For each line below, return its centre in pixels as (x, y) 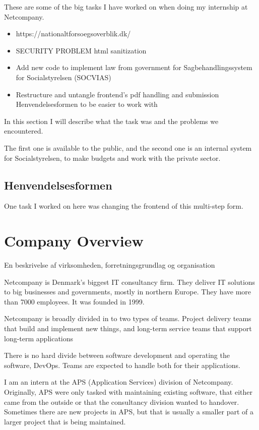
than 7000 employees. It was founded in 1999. (74, 301)
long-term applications (39, 338)
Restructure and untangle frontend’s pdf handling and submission (117, 94)
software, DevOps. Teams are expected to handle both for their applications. (122, 365)
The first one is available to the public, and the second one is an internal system (128, 147)
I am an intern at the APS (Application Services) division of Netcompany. (119, 382)
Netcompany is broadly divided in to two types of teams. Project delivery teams (128, 318)
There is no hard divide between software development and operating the (117, 355)
